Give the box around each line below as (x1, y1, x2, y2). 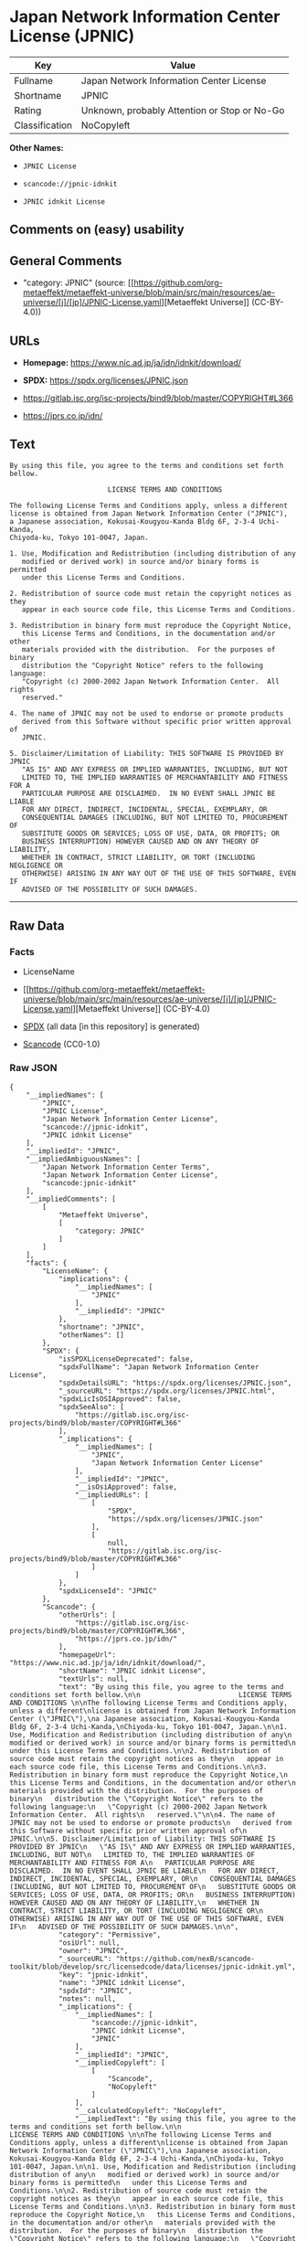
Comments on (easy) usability (9, 222, 185, 238)
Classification (14, 119, 73, 132)
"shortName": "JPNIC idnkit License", (58, 1666, 206, 1675)
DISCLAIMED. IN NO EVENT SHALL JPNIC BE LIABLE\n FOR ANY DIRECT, (9, 1866, 281, 1875)
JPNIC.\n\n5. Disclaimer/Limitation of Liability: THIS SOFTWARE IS (9, 1834, 276, 1843)
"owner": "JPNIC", (58, 1946, 129, 1955)
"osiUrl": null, (58, 1938, 121, 1948)
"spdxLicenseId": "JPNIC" (58, 1586, 157, 1596)
